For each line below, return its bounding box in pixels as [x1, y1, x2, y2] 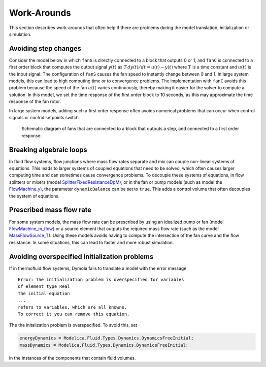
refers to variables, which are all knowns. [18, 304, 128, 310]
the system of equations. [9, 193, 60, 199]
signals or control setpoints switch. [9, 114, 80, 120]
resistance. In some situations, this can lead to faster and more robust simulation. [9, 239, 174, 245]
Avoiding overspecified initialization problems [9, 252, 154, 261]
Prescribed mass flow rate [9, 206, 92, 214]
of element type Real [18, 284, 70, 289]
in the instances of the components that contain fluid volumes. [9, 355, 136, 361]
